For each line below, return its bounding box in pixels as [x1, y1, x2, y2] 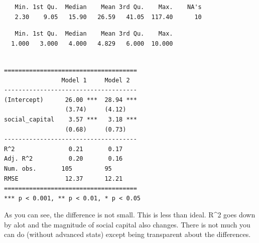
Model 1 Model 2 [61, 76, 130, 84]
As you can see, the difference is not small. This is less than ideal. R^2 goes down [4, 209, 255, 220]
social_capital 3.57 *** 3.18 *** [4, 115, 137, 123]
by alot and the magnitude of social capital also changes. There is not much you [4, 219, 250, 229]
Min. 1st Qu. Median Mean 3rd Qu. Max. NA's [15, 4, 202, 11]
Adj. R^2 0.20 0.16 [4, 155, 123, 163]
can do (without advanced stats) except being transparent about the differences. [4, 229, 251, 239]
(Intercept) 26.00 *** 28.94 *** [4, 96, 137, 103]
